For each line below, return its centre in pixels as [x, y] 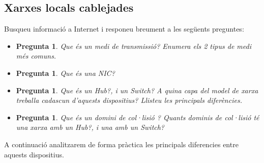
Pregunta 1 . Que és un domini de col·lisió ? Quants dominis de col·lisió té [138, 117]
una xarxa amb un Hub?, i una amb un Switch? [90, 127]
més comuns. [36, 56]
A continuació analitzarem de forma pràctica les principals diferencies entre [121, 144]
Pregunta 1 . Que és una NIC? [65, 73]
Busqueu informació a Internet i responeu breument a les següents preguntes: [124, 29]
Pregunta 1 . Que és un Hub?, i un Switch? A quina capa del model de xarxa [137, 90]
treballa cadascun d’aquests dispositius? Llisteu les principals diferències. [129, 100]
